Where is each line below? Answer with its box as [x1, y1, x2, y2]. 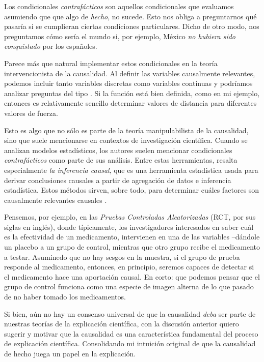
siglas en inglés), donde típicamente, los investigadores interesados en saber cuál [4, 221, 254, 232]
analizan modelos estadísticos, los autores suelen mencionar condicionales [4, 144, 232, 155]
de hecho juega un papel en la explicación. [4, 348, 136, 358]
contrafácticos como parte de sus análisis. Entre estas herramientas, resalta [4, 155, 237, 165]
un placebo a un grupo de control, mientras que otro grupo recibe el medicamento [4, 242, 260, 252]
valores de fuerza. [4, 107, 58, 118]
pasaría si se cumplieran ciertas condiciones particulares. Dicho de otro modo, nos [4, 21, 259, 32]
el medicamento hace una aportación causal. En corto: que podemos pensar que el [4, 271, 260, 282]
